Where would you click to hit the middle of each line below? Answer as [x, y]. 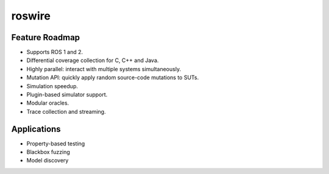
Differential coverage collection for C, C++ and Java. [93, 60]
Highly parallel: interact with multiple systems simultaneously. [104, 69]
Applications [36, 129]
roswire [31, 16]
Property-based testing [56, 144]
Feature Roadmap [46, 37]
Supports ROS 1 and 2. [55, 52]
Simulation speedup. [52, 86]
